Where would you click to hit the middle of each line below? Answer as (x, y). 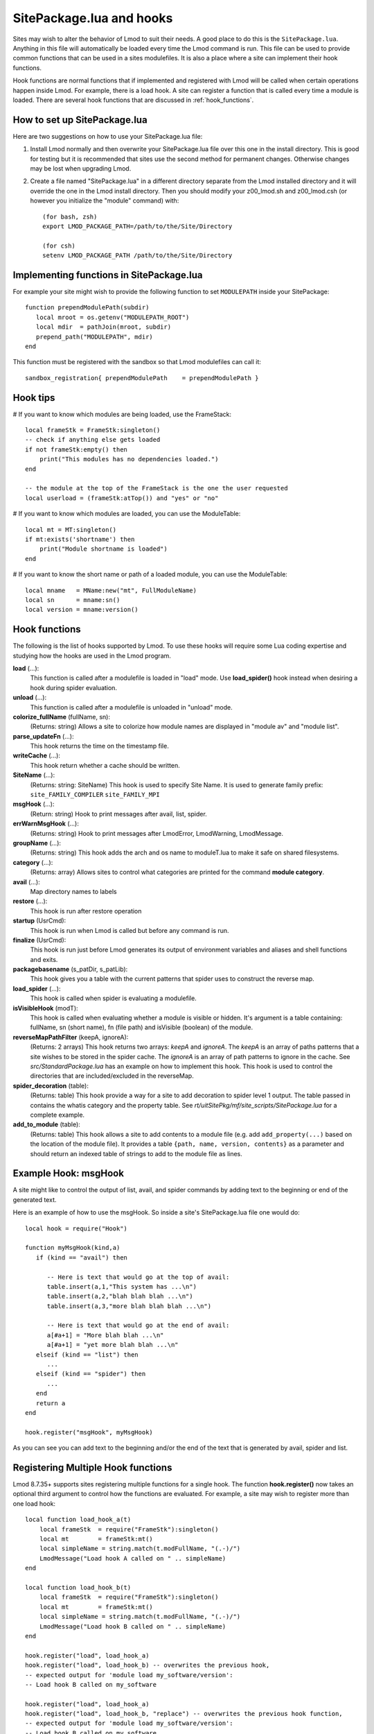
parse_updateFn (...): (43, 736)
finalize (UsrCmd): (39, 940)
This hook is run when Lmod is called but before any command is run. (130, 930)
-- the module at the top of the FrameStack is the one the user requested (157, 488)
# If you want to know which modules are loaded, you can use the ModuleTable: (127, 514)
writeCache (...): (36, 755)
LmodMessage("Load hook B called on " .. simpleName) (133, 1626)
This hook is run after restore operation (86, 911)
